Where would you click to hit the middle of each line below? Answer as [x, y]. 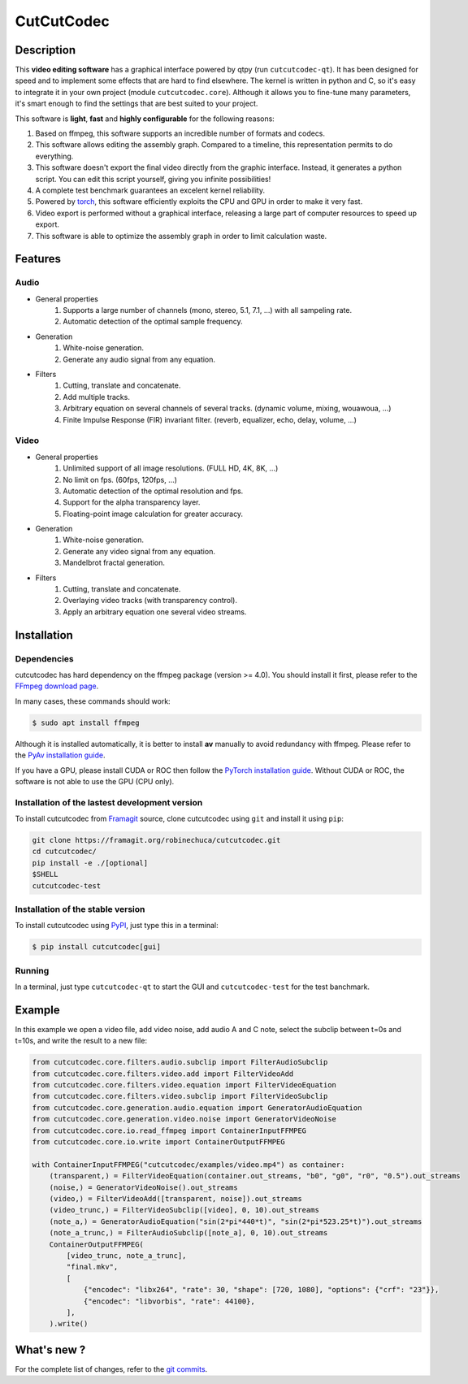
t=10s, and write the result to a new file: [81, 1041]
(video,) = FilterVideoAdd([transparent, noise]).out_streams [175, 1199]
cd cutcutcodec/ [65, 852]
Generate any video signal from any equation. [139, 551]
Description [45, 50]
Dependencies [45, 658]
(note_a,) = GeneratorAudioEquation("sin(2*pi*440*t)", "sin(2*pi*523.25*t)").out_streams [236, 1221]
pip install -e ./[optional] [90, 863]
